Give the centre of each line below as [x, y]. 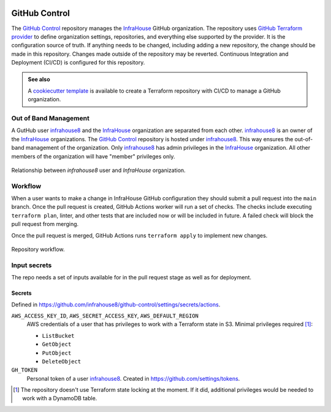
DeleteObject [62, 361]
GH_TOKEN [25, 370]
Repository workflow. [38, 249]
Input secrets [32, 265]
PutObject [57, 353]
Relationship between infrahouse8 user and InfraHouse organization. [99, 170]
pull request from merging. [45, 224]
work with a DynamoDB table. [60, 398]
